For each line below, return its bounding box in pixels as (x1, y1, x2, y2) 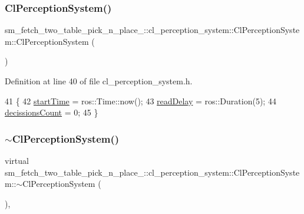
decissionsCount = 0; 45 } (5, 106, 98, 118)
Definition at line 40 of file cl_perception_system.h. (5, 75, 193, 87)
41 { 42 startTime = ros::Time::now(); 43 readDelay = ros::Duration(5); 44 (5, 94, 276, 107)
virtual (5, 154, 29, 166)
